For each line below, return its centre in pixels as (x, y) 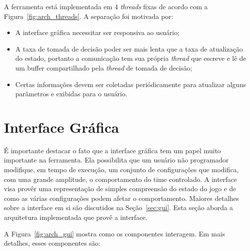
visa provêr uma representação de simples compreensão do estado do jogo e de (120, 188)
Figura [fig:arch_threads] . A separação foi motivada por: (89, 16)
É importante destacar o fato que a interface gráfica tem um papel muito (112, 150)
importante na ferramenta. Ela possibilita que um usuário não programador (116, 160)
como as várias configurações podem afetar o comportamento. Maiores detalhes (122, 198)
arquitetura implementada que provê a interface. (76, 217)
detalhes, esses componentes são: (52, 243)
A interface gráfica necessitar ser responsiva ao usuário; (97, 32)
